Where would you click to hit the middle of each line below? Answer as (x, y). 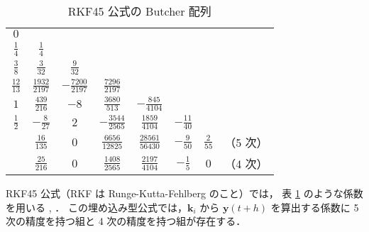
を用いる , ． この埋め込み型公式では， (97, 207)
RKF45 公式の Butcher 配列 (139, 11)
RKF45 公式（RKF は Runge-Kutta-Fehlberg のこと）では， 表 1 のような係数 (184, 193)
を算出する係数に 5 (315, 207)
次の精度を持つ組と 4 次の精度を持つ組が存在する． (126, 221)
